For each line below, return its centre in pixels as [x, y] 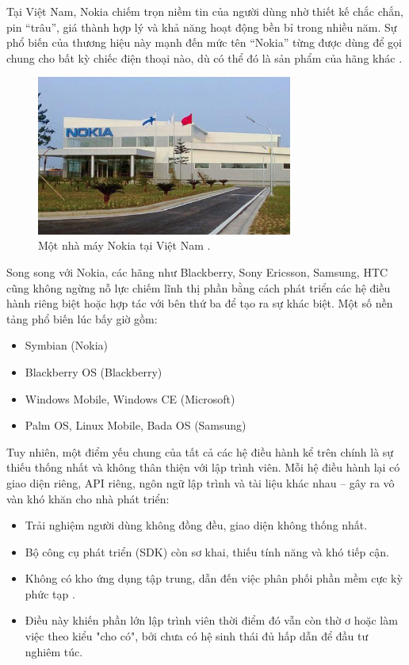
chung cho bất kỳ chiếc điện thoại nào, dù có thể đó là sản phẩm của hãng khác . [204, 57]
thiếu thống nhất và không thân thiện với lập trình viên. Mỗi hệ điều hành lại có [203, 467]
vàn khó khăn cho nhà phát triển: [88, 498]
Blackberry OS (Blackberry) [94, 371]
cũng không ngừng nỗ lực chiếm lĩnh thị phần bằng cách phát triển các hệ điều [199, 287]
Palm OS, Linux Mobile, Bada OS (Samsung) [136, 425]
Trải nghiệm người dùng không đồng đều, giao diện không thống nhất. [196, 525]
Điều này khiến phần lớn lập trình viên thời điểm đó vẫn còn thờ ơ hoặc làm [211, 620]
